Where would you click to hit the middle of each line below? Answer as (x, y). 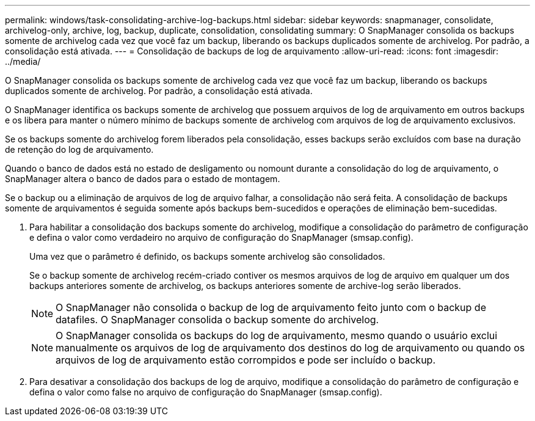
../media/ (23, 61)
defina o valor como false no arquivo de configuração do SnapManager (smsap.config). (206, 392)
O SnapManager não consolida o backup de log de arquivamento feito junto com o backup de (271, 307)
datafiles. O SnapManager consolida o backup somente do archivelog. (217, 320)
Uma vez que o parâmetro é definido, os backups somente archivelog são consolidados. (207, 256)
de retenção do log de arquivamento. (79, 149)
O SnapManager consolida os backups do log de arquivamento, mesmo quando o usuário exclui (277, 335)
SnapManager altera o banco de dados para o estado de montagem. (143, 179)
